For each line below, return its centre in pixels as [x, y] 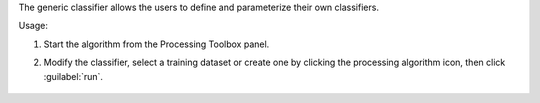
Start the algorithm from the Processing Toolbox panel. [156, 44]
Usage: [33, 26]
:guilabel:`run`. [73, 76]
